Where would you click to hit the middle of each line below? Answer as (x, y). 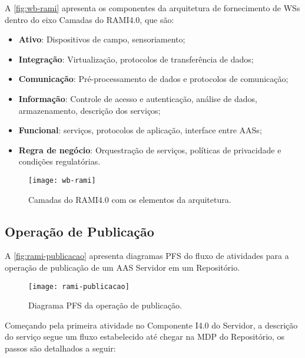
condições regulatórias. (59, 161)
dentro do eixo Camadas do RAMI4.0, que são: (89, 19)
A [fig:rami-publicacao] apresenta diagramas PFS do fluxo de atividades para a (147, 256)
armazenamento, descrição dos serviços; (89, 110)
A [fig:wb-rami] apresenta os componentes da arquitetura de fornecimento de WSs (152, 8)
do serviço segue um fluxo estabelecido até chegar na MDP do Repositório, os (145, 336)
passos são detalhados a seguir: (60, 348)
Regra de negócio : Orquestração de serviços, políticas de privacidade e (150, 150)
